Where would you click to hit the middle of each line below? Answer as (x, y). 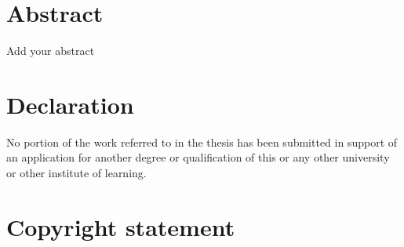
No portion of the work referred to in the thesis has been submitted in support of (202, 142)
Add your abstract (51, 51)
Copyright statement (121, 226)
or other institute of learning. (76, 173)
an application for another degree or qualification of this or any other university (198, 157)
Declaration (70, 104)
